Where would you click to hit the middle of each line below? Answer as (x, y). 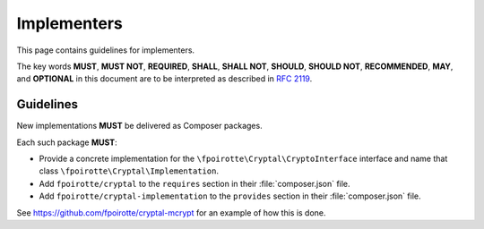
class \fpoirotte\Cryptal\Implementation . (129, 171)
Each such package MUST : (67, 142)
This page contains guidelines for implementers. (106, 50)
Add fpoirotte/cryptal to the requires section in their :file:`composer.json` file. (194, 183)
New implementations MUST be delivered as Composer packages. (140, 126)
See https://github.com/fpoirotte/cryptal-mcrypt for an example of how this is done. (171, 212)
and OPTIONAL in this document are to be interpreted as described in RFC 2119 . (164, 79)
